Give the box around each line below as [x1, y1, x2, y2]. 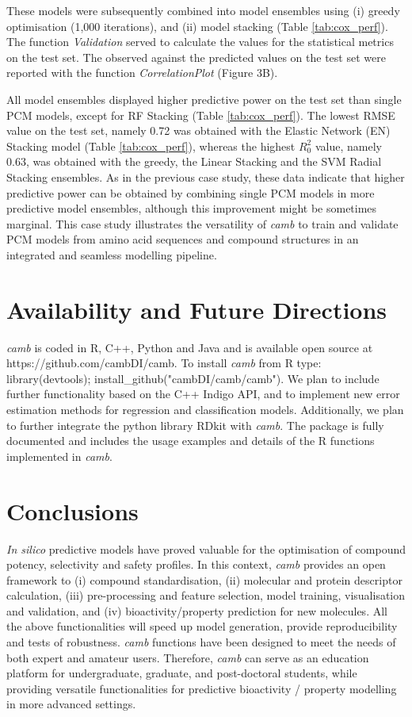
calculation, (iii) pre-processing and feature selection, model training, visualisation [6, 587, 406, 604]
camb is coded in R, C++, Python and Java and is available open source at [6, 339, 373, 355]
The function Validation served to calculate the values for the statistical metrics [6, 33, 394, 50]
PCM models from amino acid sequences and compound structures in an [6, 231, 359, 247]
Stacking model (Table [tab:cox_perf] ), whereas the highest [6, 137, 296, 154]
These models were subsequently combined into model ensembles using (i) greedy [6, 2, 400, 18]
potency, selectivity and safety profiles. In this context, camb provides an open [6, 556, 386, 573]
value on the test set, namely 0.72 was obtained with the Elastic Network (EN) [6, 122, 391, 139]
